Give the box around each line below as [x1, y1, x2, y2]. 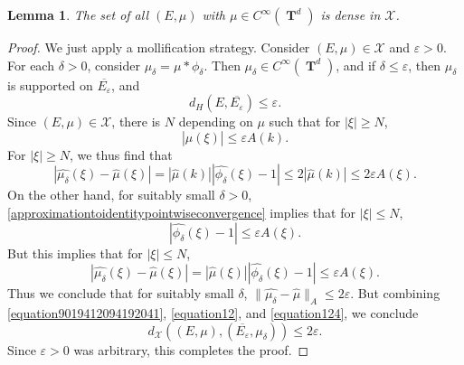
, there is [111, 112, 161, 131]
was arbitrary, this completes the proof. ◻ [73, 340, 309, 359]
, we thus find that [69, 145, 173, 164]
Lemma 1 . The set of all [7, 5, 149, 23]
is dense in [320, 5, 381, 23]
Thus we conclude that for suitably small [7, 284, 234, 303]
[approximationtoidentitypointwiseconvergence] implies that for [7, 202, 355, 221]
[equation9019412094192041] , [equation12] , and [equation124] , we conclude [7, 303, 419, 322]
